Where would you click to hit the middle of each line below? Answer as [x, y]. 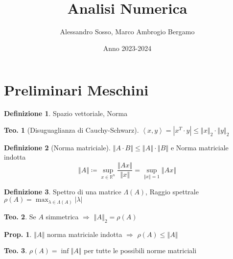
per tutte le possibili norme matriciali [140, 250]
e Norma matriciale [199, 147]
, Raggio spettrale [172, 191]
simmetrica [62, 216]
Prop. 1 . [18, 234]
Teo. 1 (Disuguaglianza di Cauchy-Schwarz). [71, 129]
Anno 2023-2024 [127, 48]
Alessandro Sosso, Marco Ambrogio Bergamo [127, 32]
